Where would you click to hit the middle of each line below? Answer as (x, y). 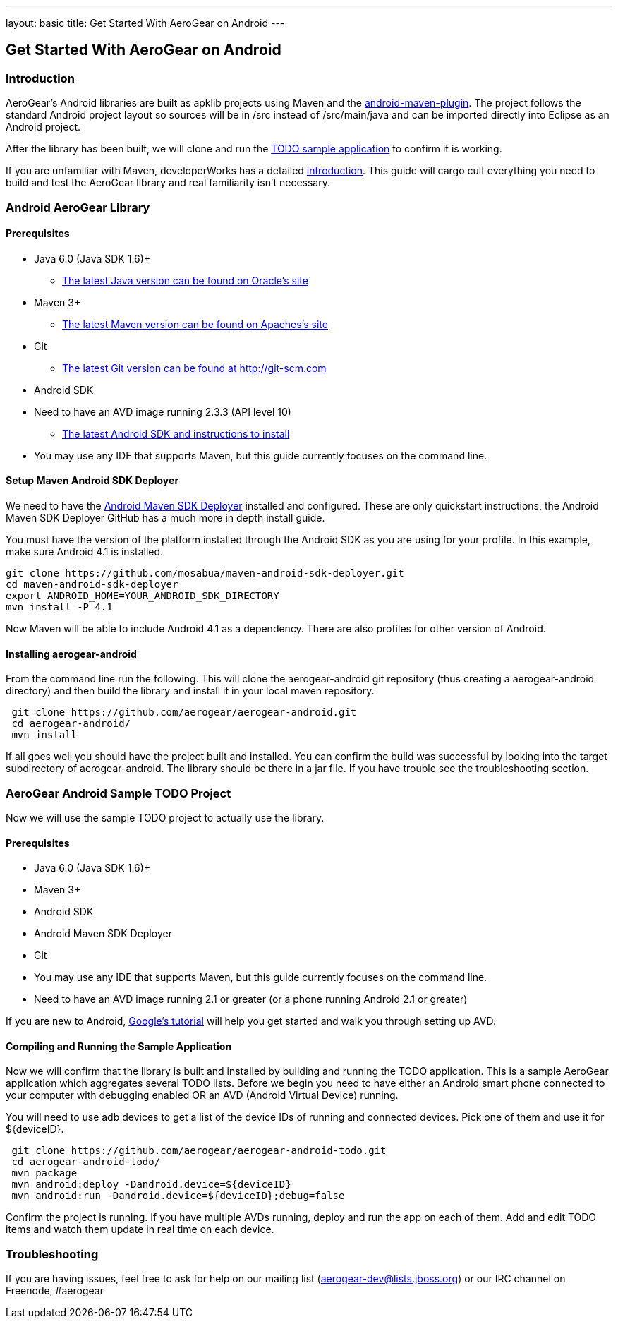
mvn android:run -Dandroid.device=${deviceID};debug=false (178, 1196)
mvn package (44, 1173)
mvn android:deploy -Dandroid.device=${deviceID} (151, 1185)
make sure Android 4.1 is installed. (85, 552)
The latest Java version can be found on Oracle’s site (185, 280)
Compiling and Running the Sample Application (119, 1046)
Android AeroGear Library (78, 207)
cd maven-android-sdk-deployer (92, 585)
